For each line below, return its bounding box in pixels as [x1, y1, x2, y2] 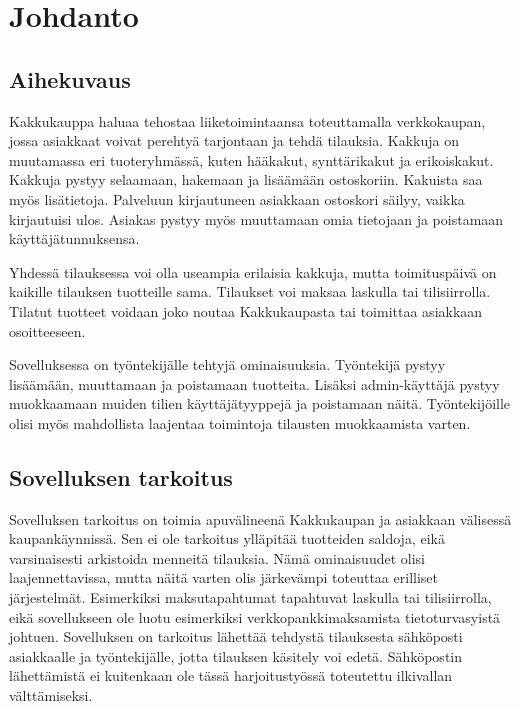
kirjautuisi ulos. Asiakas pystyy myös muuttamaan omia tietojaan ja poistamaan [9, 208, 504, 229]
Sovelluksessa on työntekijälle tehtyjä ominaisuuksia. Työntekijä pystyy [9, 354, 446, 375]
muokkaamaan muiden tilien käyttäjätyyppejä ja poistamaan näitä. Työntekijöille [9, 393, 511, 414]
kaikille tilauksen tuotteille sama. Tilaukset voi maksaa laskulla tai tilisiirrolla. [9, 281, 491, 302]
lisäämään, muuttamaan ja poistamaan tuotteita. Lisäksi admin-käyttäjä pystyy [9, 373, 500, 394]
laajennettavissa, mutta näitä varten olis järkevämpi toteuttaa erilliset [9, 567, 438, 588]
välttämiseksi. [9, 685, 93, 706]
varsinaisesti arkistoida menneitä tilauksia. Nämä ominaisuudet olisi [9, 547, 425, 568]
